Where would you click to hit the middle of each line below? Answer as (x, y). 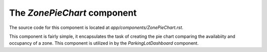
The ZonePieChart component (73, 13)
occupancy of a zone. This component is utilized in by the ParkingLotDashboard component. (104, 43)
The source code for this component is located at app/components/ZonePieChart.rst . (96, 27)
